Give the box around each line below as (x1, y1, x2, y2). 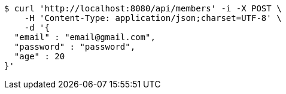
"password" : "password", (14, 42, 136, 51)
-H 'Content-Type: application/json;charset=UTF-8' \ (24, 13, 282, 23)
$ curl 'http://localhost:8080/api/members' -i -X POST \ (4, 4, 282, 13)
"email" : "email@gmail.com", (14, 32, 156, 42)
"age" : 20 (14, 51, 65, 61)
